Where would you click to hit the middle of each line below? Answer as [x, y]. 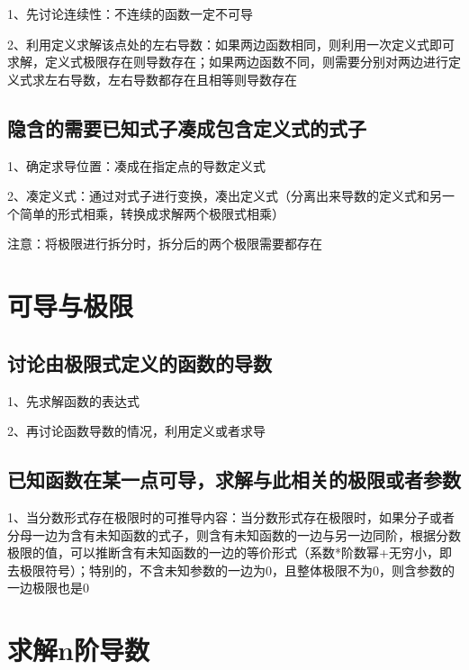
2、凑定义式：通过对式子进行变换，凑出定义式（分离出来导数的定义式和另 [225, 196]
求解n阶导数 [78, 650]
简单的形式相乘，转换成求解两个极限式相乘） [152, 213]
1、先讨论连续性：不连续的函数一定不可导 [130, 14]
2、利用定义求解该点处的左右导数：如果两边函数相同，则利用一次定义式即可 [231, 44]
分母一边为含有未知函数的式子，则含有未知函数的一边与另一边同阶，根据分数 [234, 534]
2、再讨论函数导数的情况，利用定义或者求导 [136, 431]
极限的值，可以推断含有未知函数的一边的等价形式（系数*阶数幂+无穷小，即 [230, 552]
